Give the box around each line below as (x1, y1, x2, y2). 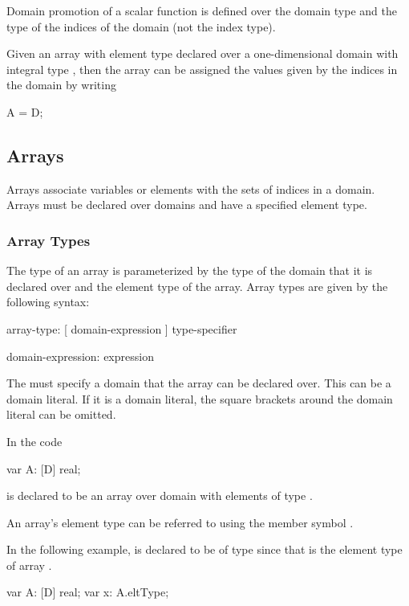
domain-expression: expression (6, 347, 154, 364)
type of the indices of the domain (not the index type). (6, 18, 276, 35)
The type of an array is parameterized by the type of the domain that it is (6, 262, 373, 279)
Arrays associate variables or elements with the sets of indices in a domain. (6, 180, 375, 197)
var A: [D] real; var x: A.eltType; (6, 583, 169, 600)
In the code (6, 432, 63, 449)
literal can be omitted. (6, 406, 116, 423)
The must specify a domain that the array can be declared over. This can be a (6, 375, 391, 391)
